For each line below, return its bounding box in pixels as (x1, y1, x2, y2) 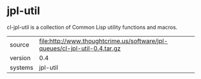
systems (10, 63, 33, 71)
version (10, 54, 31, 62)
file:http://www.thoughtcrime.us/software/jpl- (39, 37, 168, 45)
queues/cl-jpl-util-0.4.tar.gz (39, 44, 121, 52)
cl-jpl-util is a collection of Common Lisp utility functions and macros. (7, 24, 178, 31)
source (10, 40, 29, 48)
